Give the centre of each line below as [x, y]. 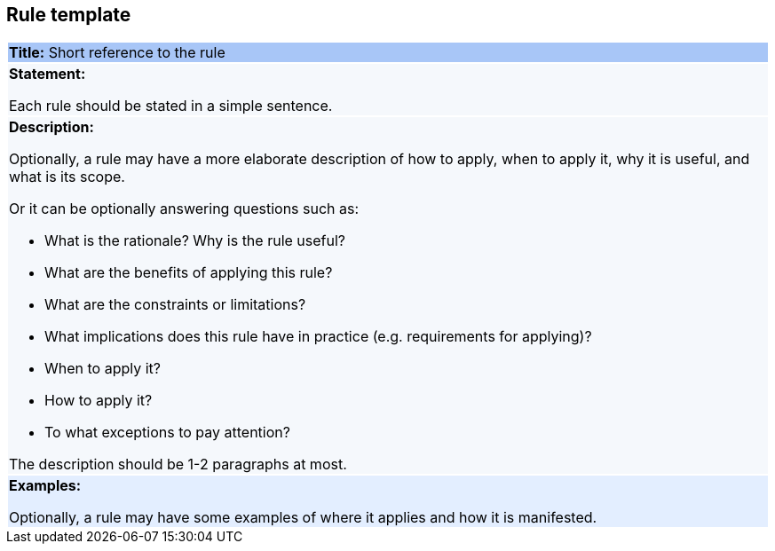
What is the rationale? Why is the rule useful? [195, 241]
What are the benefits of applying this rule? [189, 273]
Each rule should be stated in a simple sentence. [171, 106]
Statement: [47, 74]
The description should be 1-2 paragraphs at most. [178, 464]
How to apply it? [99, 401]
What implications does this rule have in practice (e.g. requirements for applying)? [318, 337]
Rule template [69, 15]
